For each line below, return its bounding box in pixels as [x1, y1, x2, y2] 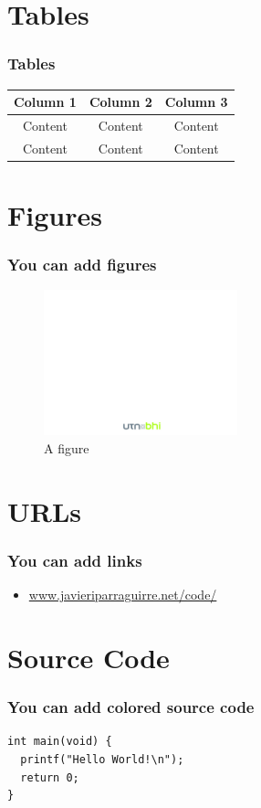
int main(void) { [7, 735, 112, 749]
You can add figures [7, 253, 157, 276]
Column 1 [14, 92, 77, 112]
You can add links [7, 548, 142, 571]
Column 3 [164, 92, 228, 112]
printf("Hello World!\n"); [20, 753, 184, 767]
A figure [44, 439, 89, 458]
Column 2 [89, 92, 152, 112]
